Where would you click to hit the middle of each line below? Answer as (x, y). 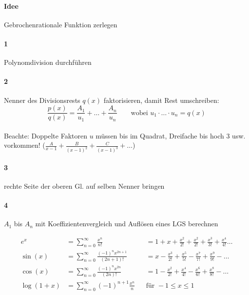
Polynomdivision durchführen (48, 62)
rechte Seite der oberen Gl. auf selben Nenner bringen (84, 186)
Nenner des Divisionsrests (42, 100)
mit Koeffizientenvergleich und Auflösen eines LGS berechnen (127, 224)
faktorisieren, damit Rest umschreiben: (161, 100)
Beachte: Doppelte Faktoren (46, 135)
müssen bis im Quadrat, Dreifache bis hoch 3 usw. (171, 135)
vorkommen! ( (25, 145)
